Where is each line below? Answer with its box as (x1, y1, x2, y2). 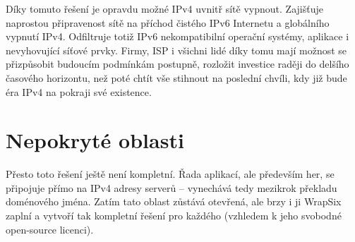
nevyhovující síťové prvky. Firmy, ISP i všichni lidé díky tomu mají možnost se (6, 42, 347, 57)
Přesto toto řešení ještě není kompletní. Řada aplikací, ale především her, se (6, 167, 335, 181)
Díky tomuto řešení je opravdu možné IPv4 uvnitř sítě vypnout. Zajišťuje (6, 1, 323, 16)
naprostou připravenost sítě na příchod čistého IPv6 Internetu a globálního (6, 15, 330, 30)
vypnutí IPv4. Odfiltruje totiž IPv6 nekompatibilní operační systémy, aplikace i (6, 29, 349, 44)
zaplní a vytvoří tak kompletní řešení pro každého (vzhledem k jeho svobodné (6, 208, 342, 223)
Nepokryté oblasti (6, 126, 184, 155)
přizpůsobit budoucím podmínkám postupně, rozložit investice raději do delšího (6, 56, 349, 71)
